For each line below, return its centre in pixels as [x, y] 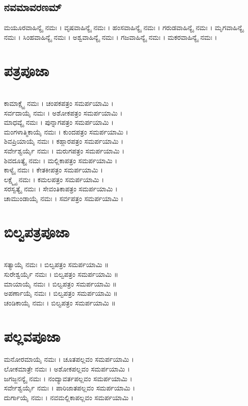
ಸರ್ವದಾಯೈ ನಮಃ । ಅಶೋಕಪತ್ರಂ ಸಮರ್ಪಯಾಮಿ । [63, 112]
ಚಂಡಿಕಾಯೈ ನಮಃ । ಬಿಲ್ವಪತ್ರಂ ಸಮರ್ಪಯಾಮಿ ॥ [60, 302]
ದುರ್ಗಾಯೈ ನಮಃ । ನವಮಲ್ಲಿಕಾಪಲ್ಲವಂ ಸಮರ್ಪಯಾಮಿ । [69, 397]
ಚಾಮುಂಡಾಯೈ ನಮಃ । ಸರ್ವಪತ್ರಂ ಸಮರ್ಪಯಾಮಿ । [64, 198]
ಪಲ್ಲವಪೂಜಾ [32, 336]
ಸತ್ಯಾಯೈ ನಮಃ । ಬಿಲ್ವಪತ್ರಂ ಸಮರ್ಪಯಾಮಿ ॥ [56, 264]
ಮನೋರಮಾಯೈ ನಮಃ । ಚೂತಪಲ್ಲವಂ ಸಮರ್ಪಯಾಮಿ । [69, 359]
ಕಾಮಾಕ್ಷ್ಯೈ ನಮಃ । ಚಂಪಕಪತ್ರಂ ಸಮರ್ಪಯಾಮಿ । [59, 103]
